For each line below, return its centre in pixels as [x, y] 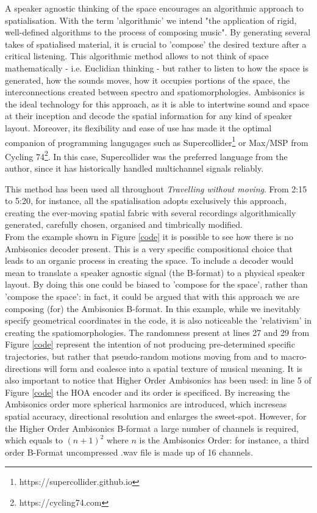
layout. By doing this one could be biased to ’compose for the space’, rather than [156, 284]
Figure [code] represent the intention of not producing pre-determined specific [150, 344]
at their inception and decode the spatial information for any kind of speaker [148, 116]
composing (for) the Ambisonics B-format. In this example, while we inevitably [153, 308]
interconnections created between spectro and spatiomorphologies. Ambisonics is [155, 92]
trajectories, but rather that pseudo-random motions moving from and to [142, 356]
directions [23, 368]
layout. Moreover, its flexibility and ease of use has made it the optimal [138, 127]
